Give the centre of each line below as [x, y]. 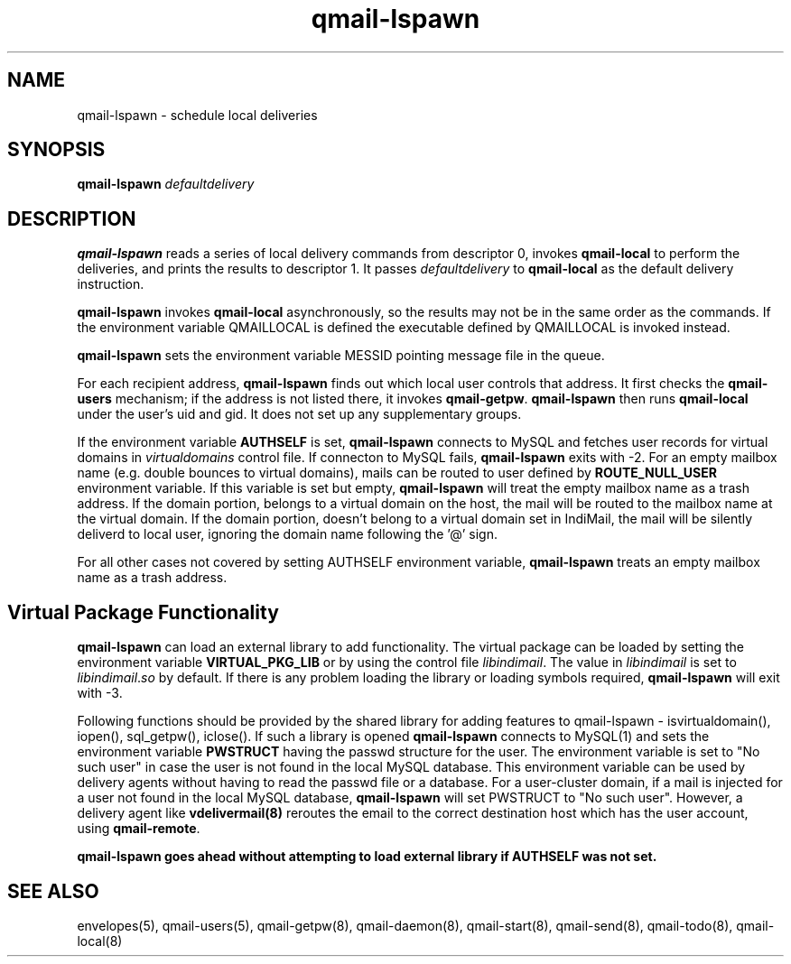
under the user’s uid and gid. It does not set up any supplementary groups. [299, 414]
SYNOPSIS [56, 150]
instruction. [111, 284]
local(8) [100, 941]
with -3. [100, 693]
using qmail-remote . [139, 829]
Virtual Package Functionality [143, 612]
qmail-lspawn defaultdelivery [166, 184]
